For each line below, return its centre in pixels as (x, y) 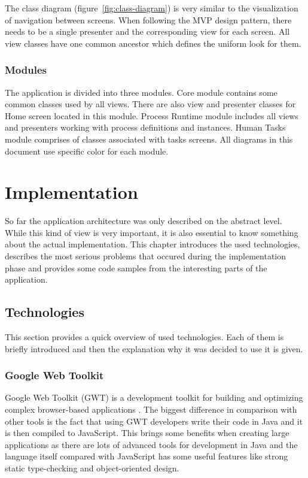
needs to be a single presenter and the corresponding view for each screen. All (147, 31)
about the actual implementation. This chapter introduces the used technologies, (153, 244)
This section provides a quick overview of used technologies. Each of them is (144, 337)
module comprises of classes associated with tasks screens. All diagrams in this (149, 139)
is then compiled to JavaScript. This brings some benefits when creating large (147, 433)
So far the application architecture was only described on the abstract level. (144, 221)
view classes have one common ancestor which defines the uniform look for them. (153, 43)
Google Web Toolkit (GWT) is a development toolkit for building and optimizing (154, 397)
